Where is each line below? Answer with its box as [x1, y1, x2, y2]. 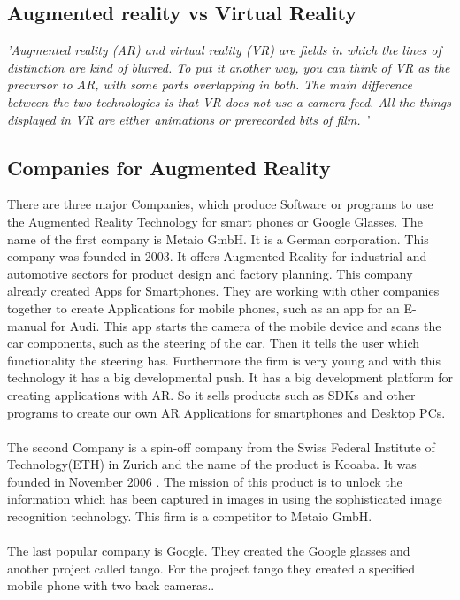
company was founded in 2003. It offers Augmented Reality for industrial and [7, 247, 427, 265]
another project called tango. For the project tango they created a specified [7, 558, 415, 577]
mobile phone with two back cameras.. [7, 576, 215, 595]
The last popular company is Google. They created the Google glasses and [7, 542, 410, 560]
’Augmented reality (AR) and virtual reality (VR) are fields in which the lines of [7, 41, 441, 59]
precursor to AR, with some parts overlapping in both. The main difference [7, 75, 412, 94]
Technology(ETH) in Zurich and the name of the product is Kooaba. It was [7, 455, 417, 473]
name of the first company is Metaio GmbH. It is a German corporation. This [7, 229, 429, 248]
